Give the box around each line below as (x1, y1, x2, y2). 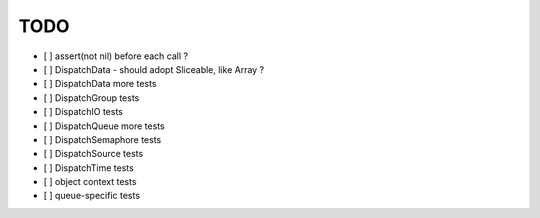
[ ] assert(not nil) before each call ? (43, 50, 189, 62)
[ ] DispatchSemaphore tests (43, 133, 162, 145)
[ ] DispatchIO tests (43, 106, 124, 118)
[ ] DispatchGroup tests (43, 91, 140, 104)
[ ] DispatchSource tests (43, 148, 144, 160)
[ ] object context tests (43, 176, 137, 188)
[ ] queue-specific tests (43, 190, 140, 202)
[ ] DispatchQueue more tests (43, 120, 165, 132)
